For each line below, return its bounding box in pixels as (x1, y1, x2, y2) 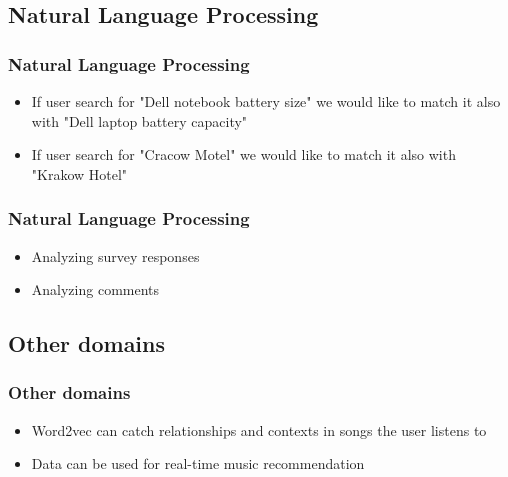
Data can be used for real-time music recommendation (31, 453, 365, 474)
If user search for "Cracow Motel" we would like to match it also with (31, 144, 456, 165)
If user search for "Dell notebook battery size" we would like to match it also (31, 91, 501, 111)
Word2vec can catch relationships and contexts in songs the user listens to (31, 419, 487, 440)
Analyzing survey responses (31, 245, 200, 266)
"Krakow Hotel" (31, 163, 128, 184)
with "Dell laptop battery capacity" (31, 110, 248, 131)
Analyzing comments (31, 279, 160, 300)
